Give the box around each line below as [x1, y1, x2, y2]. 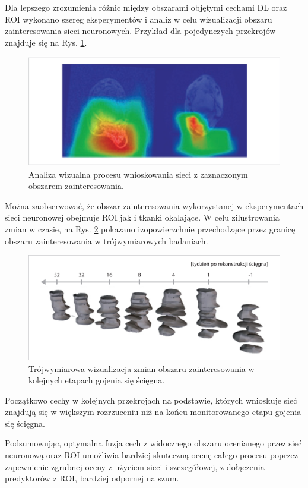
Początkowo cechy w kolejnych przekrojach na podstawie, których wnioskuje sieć [5, 393, 297, 406]
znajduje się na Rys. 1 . [5, 36, 87, 48]
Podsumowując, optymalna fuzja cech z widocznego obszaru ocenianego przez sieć [5, 437, 302, 449]
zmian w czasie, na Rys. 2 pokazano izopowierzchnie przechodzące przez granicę [5, 222, 296, 235]
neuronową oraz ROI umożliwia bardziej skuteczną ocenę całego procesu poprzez [5, 449, 299, 461]
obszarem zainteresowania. [28, 180, 124, 192]
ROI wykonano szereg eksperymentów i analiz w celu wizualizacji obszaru [5, 12, 272, 25]
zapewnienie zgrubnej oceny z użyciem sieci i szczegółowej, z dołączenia [5, 460, 265, 473]
